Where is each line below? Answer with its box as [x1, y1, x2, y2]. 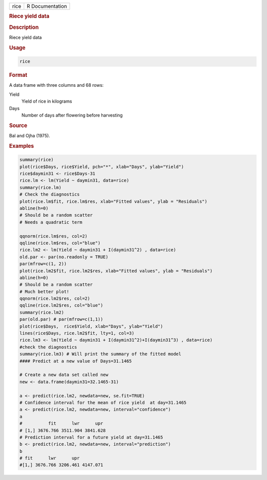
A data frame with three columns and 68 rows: [9, 82, 104, 88]
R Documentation [26, 3, 67, 9]
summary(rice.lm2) [19, 309, 64, 315]
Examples [9, 142, 34, 149]
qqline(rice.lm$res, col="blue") [19, 240, 101, 245]
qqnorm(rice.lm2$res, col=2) [19, 296, 90, 301]
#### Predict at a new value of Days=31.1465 [19, 358, 132, 364]
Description [9, 24, 39, 31]
